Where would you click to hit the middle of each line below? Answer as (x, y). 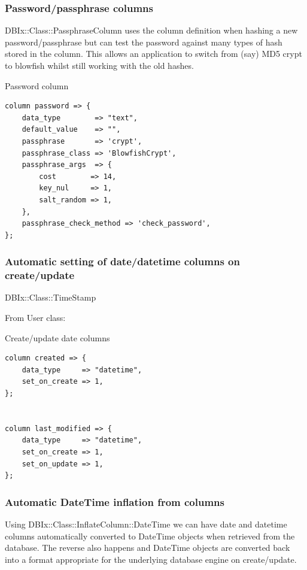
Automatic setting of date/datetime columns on (122, 261)
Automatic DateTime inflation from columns (115, 501)
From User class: (35, 318)
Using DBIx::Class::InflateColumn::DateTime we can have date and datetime (146, 524)
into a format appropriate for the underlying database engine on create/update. (151, 559)
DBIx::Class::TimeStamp (51, 297)
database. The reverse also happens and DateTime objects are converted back (148, 548)
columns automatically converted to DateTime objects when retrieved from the (150, 536)
